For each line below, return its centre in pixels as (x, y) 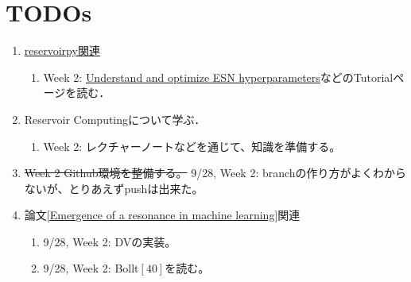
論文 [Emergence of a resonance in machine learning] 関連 (162, 215)
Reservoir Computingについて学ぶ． (115, 119)
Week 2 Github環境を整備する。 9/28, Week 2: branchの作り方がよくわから (215, 173)
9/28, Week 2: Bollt (91, 268)
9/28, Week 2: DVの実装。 (110, 241)
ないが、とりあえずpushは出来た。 (114, 188)
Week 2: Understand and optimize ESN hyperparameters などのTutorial (218, 77)
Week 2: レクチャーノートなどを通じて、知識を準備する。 (192, 146)
